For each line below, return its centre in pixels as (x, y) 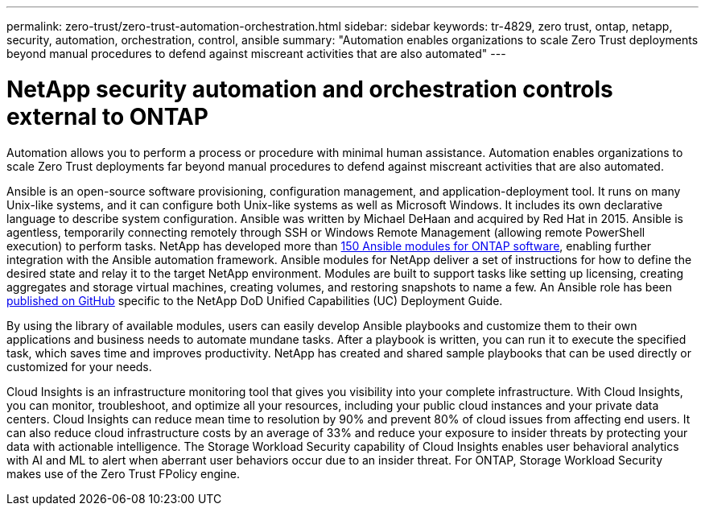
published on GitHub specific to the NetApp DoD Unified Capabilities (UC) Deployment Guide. (255, 300)
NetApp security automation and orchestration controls (310, 89)
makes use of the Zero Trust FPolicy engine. (123, 473)
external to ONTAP (107, 116)
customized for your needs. (79, 366)
